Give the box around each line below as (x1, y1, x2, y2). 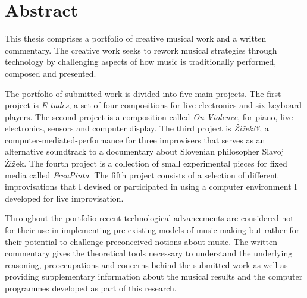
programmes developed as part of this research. (5, 282, 177, 294)
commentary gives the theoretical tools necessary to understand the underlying (5, 247, 293, 259)
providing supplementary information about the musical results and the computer (5, 270, 303, 283)
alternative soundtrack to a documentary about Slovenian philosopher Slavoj (5, 145, 284, 158)
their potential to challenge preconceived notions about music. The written (5, 235, 277, 247)
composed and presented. (5, 67, 96, 79)
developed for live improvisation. (5, 192, 124, 204)
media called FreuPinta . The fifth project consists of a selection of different (5, 168, 278, 181)
